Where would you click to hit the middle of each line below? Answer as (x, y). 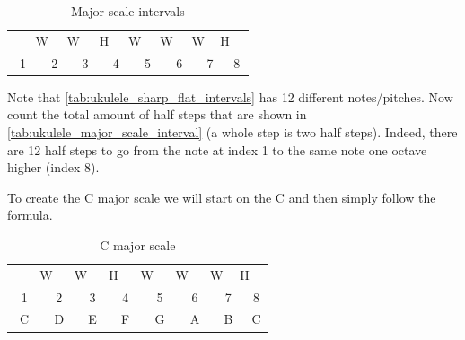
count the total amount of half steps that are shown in (157, 114)
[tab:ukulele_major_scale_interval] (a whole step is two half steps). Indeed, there (232, 131)
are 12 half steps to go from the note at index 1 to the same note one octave (217, 149)
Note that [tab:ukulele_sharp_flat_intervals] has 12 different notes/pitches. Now (230, 96)
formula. (30, 215)
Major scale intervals (128, 11)
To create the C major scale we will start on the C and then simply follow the (222, 197)
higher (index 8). (53, 167)
